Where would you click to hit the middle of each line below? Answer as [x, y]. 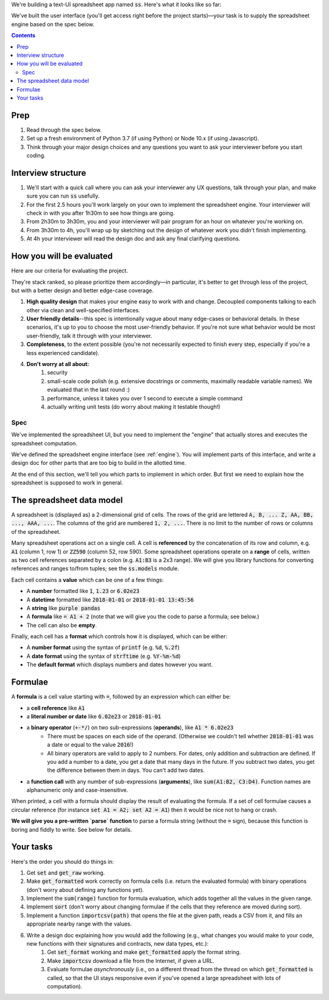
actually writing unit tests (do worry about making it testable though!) [134, 407]
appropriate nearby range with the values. [79, 924]
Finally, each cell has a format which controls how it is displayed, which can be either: [119, 636]
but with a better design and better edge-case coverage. [83, 290]
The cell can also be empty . [62, 625]
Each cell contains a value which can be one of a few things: [87, 580]
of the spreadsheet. [36, 531]
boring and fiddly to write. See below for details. [72, 829]
